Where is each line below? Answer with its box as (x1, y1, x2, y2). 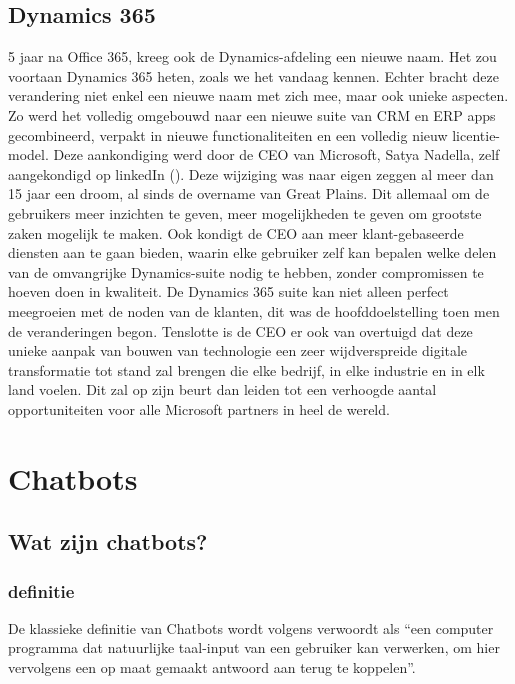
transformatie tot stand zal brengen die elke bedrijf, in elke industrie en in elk (8, 359, 485, 380)
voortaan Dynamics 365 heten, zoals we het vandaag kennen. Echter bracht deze (8, 65, 500, 86)
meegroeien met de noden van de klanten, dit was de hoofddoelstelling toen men (8, 300, 500, 321)
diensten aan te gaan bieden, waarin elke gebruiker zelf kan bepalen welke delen (8, 242, 497, 263)
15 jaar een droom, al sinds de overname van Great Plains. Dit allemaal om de (8, 183, 490, 204)
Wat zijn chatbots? (8, 526, 208, 557)
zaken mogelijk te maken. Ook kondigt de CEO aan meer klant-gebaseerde (8, 222, 464, 243)
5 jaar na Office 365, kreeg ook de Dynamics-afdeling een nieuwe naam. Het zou (8, 46, 497, 67)
